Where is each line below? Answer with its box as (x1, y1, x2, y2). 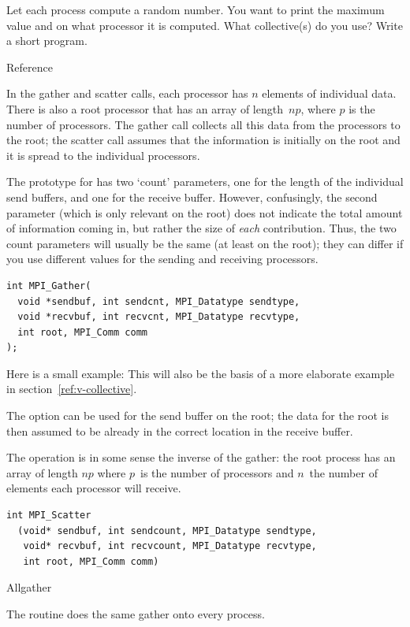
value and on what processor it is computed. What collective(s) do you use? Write (6, 17, 403, 33)
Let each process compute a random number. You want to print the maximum (6, 2, 385, 17)
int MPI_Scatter (6, 510, 91, 521)
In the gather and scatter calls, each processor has (6, 85, 248, 102)
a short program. (6, 32, 88, 49)
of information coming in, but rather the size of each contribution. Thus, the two (6, 220, 397, 236)
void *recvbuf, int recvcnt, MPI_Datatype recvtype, (17, 311, 300, 323)
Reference (6, 58, 53, 75)
